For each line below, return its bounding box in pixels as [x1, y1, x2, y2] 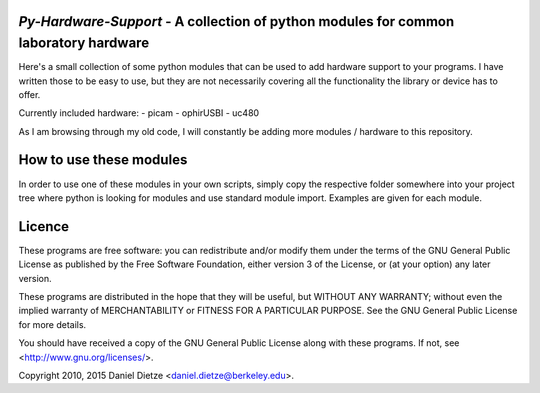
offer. [18, 88, 41, 100]
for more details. [18, 318, 87, 330]
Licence [18, 218, 70, 235]
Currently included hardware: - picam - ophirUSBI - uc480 [18, 107, 260, 119]
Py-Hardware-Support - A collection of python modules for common [18, 13, 455, 30]
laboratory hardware [18, 35, 150, 52]
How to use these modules [18, 151, 188, 169]
